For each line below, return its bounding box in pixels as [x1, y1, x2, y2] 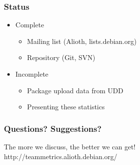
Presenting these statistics [27, 102, 105, 112]
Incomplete [15, 69, 49, 79]
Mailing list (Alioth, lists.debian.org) [27, 36, 137, 46]
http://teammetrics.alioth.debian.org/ [4, 151, 118, 161]
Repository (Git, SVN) [27, 52, 96, 62]
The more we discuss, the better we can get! [4, 142, 136, 151]
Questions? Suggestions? [4, 122, 102, 134]
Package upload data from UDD [27, 85, 123, 95]
